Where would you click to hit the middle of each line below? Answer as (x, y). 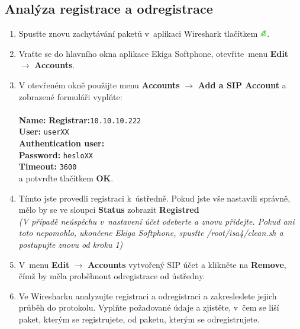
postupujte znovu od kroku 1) (71, 244)
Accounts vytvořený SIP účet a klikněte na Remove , (187, 264)
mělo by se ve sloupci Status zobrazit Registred (109, 210)
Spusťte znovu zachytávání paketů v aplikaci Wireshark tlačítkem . (144, 33)
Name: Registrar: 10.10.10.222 (80, 119)
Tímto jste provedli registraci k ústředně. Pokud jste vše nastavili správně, (154, 198)
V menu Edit (44, 264)
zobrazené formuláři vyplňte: (70, 96)
